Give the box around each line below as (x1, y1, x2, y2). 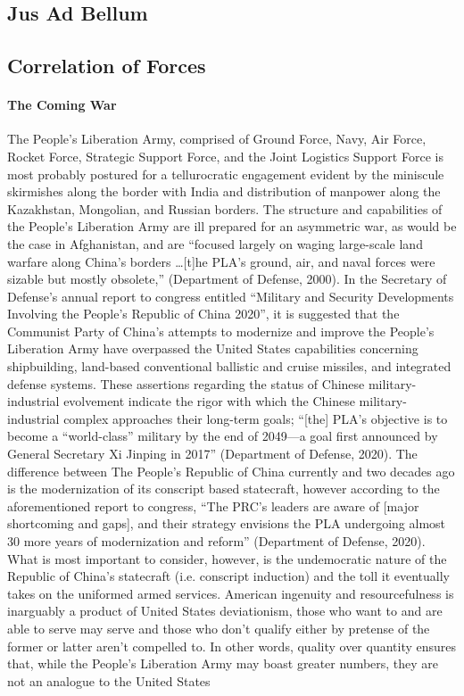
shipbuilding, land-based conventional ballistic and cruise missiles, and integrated (7, 357, 452, 376)
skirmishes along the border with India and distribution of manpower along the (7, 182, 441, 201)
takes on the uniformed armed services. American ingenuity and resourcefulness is (7, 584, 454, 602)
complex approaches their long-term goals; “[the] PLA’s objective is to (63, 409, 448, 427)
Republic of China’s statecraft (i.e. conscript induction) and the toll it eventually (7, 567, 450, 585)
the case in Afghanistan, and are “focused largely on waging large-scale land (7, 234, 423, 253)
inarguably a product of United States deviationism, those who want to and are (7, 601, 443, 620)
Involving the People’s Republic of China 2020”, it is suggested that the (7, 304, 400, 323)
